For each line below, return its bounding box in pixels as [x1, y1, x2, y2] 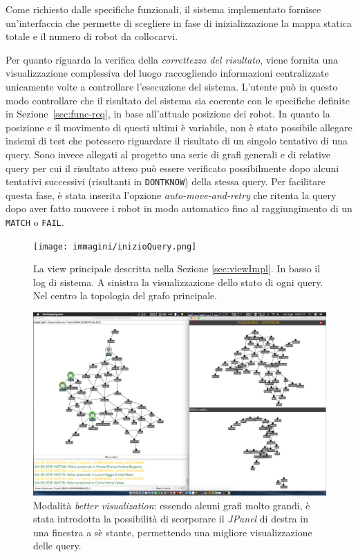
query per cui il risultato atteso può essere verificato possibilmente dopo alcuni [6, 160, 339, 175]
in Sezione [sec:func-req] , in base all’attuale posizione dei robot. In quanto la [6, 106, 330, 121]
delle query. [33, 538, 82, 553]
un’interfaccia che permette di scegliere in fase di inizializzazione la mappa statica [6, 15, 352, 30]
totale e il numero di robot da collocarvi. [6, 29, 178, 44]
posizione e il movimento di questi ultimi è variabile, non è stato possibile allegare [6, 120, 352, 134]
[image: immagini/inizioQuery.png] [33, 241, 197, 252]
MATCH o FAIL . [6, 214, 64, 229]
